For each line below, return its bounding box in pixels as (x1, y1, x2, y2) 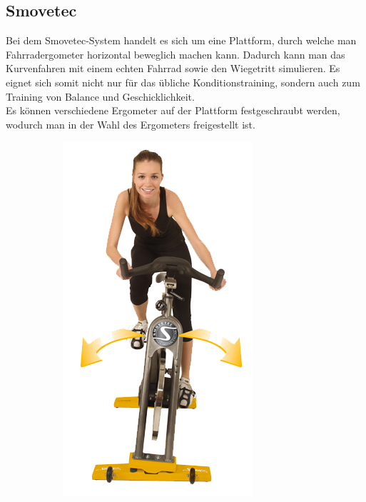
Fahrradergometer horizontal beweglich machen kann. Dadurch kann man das (6, 46, 345, 61)
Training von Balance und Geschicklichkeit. (6, 89, 195, 104)
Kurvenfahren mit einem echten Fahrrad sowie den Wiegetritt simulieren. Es (6, 61, 340, 76)
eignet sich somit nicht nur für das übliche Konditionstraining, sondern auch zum (6, 74, 360, 89)
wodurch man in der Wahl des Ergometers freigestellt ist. (6, 116, 255, 131)
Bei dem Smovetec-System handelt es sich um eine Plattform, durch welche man (6, 33, 357, 48)
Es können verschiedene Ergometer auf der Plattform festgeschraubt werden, (6, 103, 340, 118)
